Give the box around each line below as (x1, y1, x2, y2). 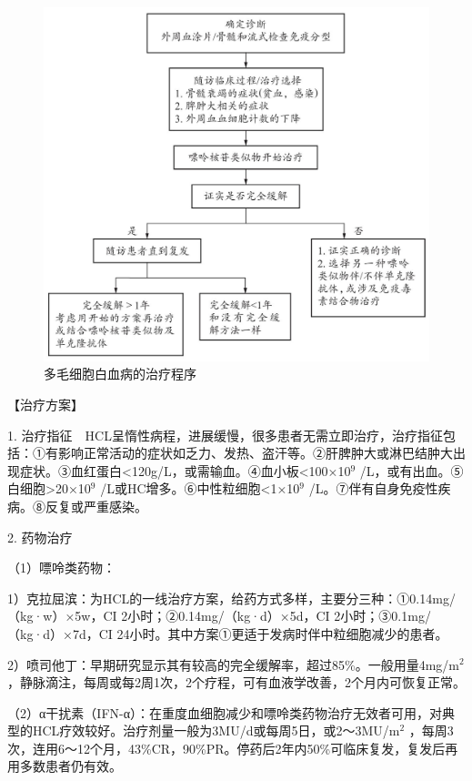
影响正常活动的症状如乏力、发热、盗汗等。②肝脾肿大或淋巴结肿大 (57, 443, 453, 462)
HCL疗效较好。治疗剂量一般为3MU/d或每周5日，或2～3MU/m (32, 721, 400, 740)
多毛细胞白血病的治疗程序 (44, 364, 196, 383)
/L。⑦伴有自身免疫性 (308, 479, 438, 498)
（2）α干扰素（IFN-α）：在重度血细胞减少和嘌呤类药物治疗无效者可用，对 (7, 703, 443, 722)
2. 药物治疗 (7, 527, 73, 546)
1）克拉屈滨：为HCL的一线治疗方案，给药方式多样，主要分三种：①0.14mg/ (7, 588, 456, 607)
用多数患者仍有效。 (7, 756, 122, 776)
